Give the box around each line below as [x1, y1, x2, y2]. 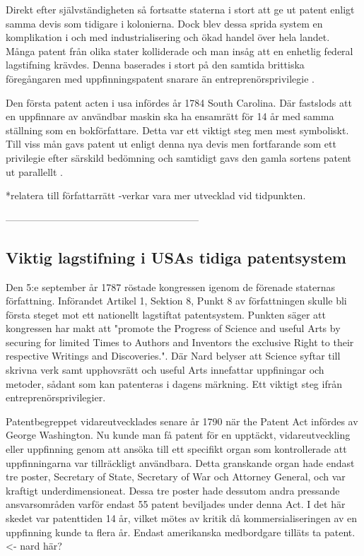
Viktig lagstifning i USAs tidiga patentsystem [6, 246, 346, 268]
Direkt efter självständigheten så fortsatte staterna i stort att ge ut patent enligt [6, 2, 355, 16]
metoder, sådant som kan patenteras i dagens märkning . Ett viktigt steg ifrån [6, 376, 342, 391]
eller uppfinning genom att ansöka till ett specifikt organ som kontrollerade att [6, 442, 347, 456]
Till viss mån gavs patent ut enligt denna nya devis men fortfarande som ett [6, 136, 336, 151]
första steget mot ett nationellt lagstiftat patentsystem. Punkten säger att [6, 307, 326, 321]
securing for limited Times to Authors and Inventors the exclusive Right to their [6, 334, 354, 349]
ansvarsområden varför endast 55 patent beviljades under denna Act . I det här [6, 497, 346, 511]
